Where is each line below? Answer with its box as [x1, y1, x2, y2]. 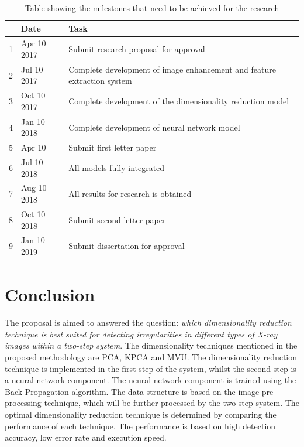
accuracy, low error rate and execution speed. [5, 431, 167, 443]
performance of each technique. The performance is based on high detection [5, 419, 276, 432]
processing [5, 397, 42, 409]
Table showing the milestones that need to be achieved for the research [25, 2, 279, 13]
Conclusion [5, 282, 95, 306]
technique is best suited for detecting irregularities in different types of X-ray [5, 327, 278, 340]
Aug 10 [21, 182, 47, 194]
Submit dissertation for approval [68, 240, 185, 252]
